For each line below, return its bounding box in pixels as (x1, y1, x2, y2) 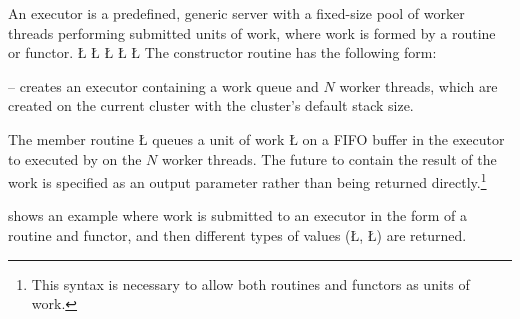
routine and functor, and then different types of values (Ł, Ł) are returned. (8, 225, 467, 245)
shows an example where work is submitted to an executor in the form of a (8, 205, 467, 226)
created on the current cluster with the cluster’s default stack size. (8, 95, 414, 116)
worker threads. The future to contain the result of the (161, 148, 497, 169)
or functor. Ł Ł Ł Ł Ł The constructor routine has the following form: (8, 42, 437, 63)
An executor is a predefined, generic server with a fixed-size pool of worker (8, 3, 465, 23)
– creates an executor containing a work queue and (8, 75, 319, 96)
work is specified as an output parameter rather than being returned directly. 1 (8, 169, 487, 192)
